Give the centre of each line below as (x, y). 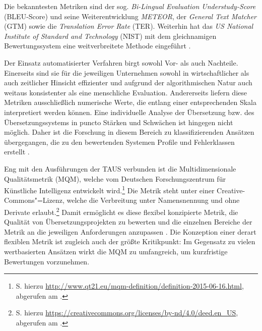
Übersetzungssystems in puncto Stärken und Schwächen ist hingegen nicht (119, 122)
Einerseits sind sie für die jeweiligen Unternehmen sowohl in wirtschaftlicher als (127, 72)
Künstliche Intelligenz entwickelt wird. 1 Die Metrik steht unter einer (109, 189)
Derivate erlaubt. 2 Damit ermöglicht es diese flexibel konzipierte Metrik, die (121, 211)
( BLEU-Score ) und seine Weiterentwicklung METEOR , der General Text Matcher (130, 16)
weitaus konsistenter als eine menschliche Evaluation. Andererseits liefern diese (125, 92)
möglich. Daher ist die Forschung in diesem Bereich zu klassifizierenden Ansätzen (129, 132)
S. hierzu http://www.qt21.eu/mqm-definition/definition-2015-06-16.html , (130, 286)
